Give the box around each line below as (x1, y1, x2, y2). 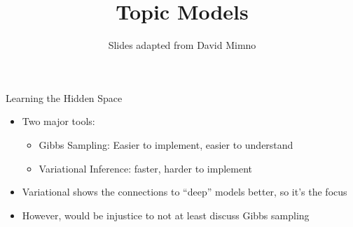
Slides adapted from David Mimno (108, 38, 256, 52)
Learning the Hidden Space (6, 90, 123, 105)
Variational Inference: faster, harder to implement (39, 161, 252, 175)
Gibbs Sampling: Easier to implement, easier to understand (39, 137, 293, 152)
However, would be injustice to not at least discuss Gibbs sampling (22, 207, 310, 222)
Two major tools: (22, 114, 95, 129)
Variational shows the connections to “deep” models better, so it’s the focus (22, 184, 347, 199)
